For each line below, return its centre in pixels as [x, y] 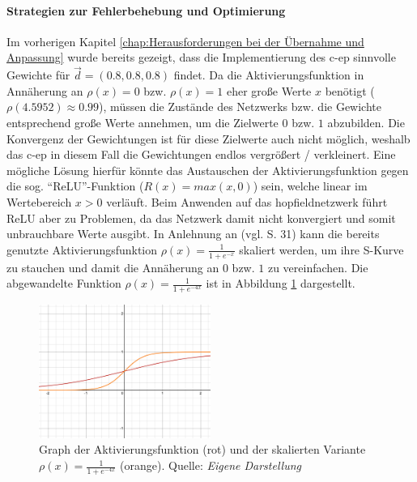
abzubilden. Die [366, 122]
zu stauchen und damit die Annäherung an [113, 267]
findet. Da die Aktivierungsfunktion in [269, 75]
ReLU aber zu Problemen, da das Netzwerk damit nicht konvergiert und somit [201, 218]
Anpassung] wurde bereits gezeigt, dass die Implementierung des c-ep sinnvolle [201, 57]
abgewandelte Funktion [64, 283]
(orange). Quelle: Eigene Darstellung [211, 465]
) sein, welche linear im [310, 186]
